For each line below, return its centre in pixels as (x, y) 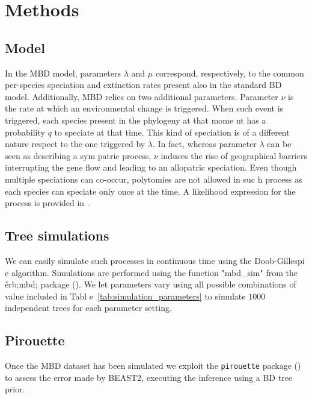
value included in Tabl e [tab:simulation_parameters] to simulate (125, 296)
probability (25, 132)
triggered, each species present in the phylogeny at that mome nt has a (136, 120)
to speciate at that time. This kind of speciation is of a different (172, 132)
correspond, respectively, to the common (230, 73)
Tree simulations (57, 235)
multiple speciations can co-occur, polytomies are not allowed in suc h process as (154, 179)
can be (279, 144)
